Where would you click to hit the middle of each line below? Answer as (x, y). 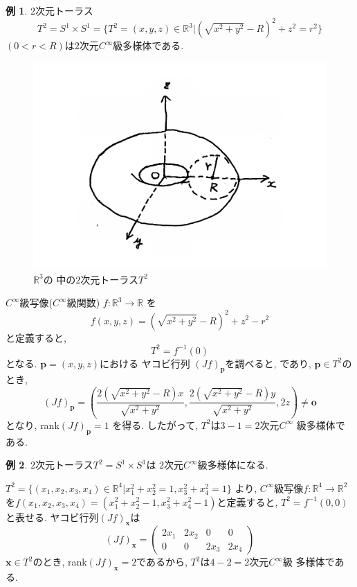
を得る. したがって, (155, 424)
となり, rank (33, 424)
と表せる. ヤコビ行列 (52, 517)
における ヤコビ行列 (145, 363)
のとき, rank (60, 562)
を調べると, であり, (268, 363)
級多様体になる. (233, 465)
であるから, (162, 562)
